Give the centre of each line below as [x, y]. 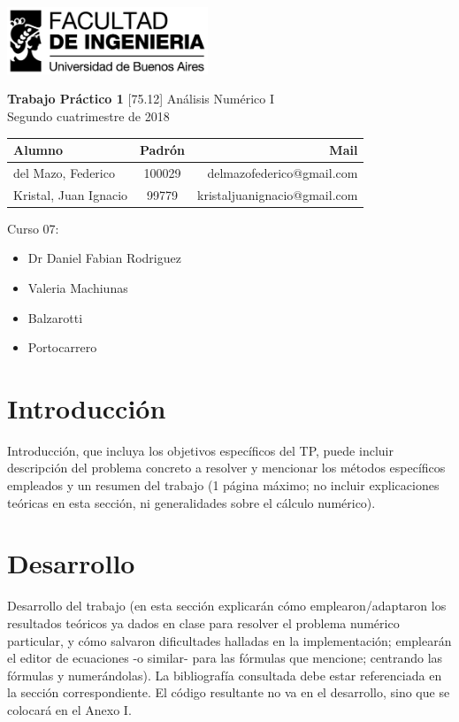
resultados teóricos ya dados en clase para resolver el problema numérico [203, 622]
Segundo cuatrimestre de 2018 [88, 115]
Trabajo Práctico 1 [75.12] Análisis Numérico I [141, 99]
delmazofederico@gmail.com [283, 172]
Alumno [38, 150]
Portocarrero [62, 347]
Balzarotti [55, 317]
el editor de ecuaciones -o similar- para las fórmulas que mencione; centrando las [225, 658]
